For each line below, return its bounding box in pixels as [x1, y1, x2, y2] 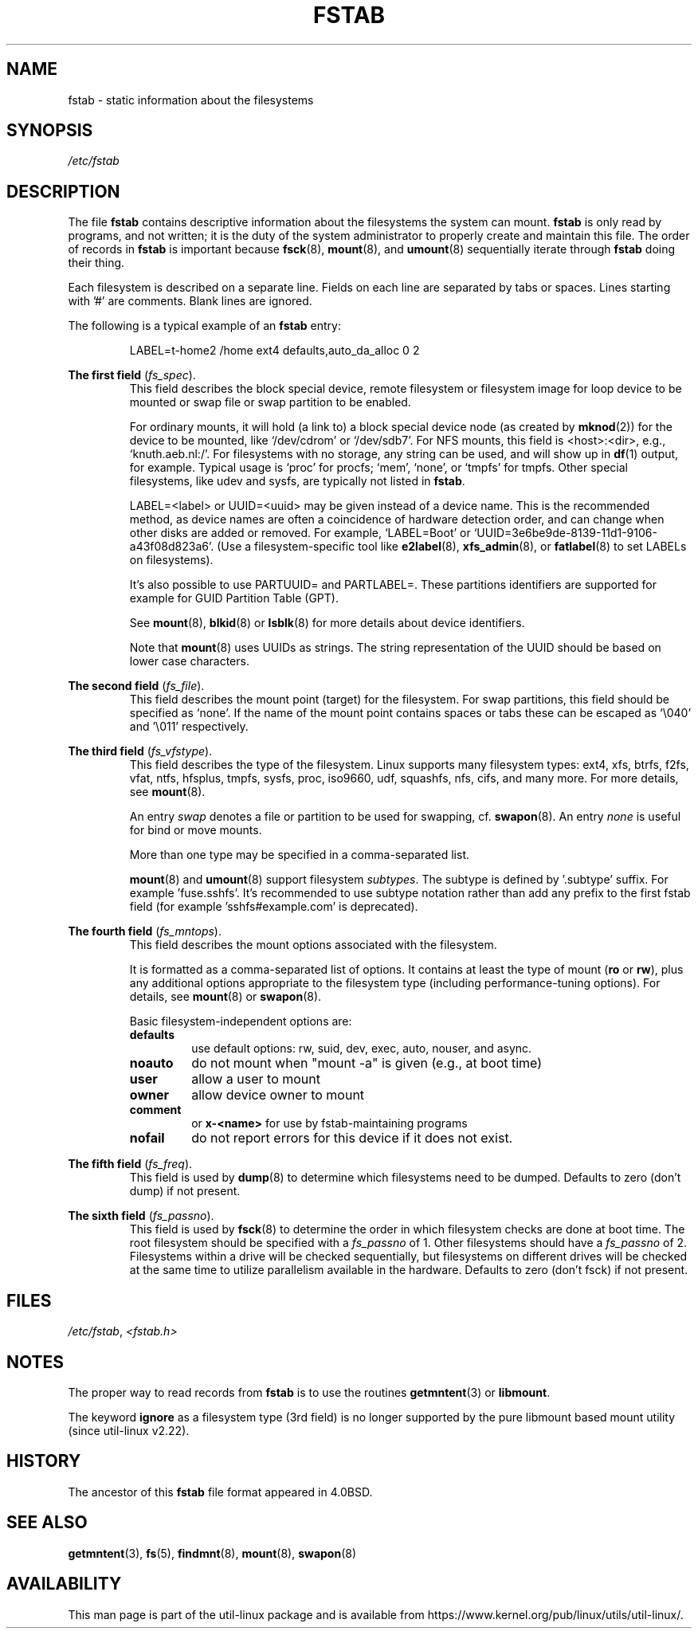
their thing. [68, 256, 125, 270]
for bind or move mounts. [129, 823, 262, 837]
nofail [129, 1130, 165, 1147]
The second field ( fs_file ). [68, 679, 205, 693]
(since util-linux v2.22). [68, 1423, 190, 1437]
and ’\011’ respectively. [129, 719, 249, 734]
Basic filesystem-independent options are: [129, 1014, 352, 1029]
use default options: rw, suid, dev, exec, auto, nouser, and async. [191, 1041, 532, 1056]
